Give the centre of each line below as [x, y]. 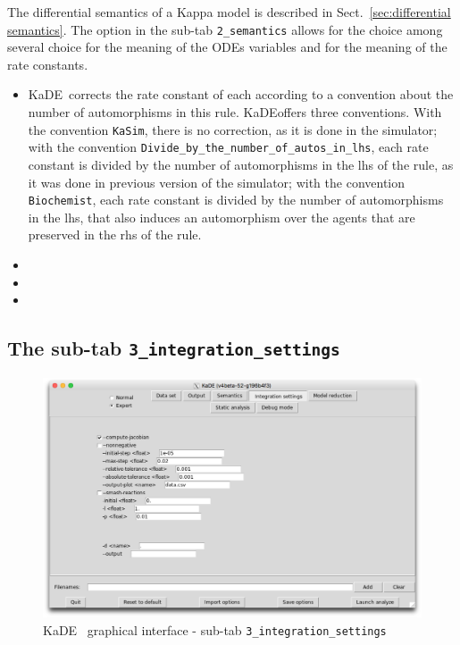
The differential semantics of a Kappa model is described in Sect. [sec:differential [229, 12]
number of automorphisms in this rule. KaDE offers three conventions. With [235, 112]
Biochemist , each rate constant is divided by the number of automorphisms [236, 200]
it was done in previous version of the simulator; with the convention [216, 182]
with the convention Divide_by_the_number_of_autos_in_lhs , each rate [228, 147]
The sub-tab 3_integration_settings [174, 348]
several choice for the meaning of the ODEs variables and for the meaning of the [227, 47]
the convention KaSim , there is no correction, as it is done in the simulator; [233, 129]
